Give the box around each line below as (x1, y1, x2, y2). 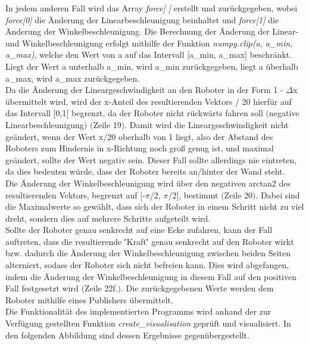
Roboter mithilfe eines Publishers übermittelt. (5, 293, 173, 306)
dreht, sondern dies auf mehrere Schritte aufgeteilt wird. (5, 212, 211, 224)
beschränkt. (249, 48, 292, 61)
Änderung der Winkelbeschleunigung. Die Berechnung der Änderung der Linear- (5, 25, 299, 38)
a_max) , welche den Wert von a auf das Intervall (5, 48, 185, 61)
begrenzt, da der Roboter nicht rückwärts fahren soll (71, 107, 263, 119)
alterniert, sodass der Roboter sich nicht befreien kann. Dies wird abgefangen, (5, 259, 289, 271)
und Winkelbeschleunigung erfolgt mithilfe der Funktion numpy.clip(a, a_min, (5, 36, 293, 49)
